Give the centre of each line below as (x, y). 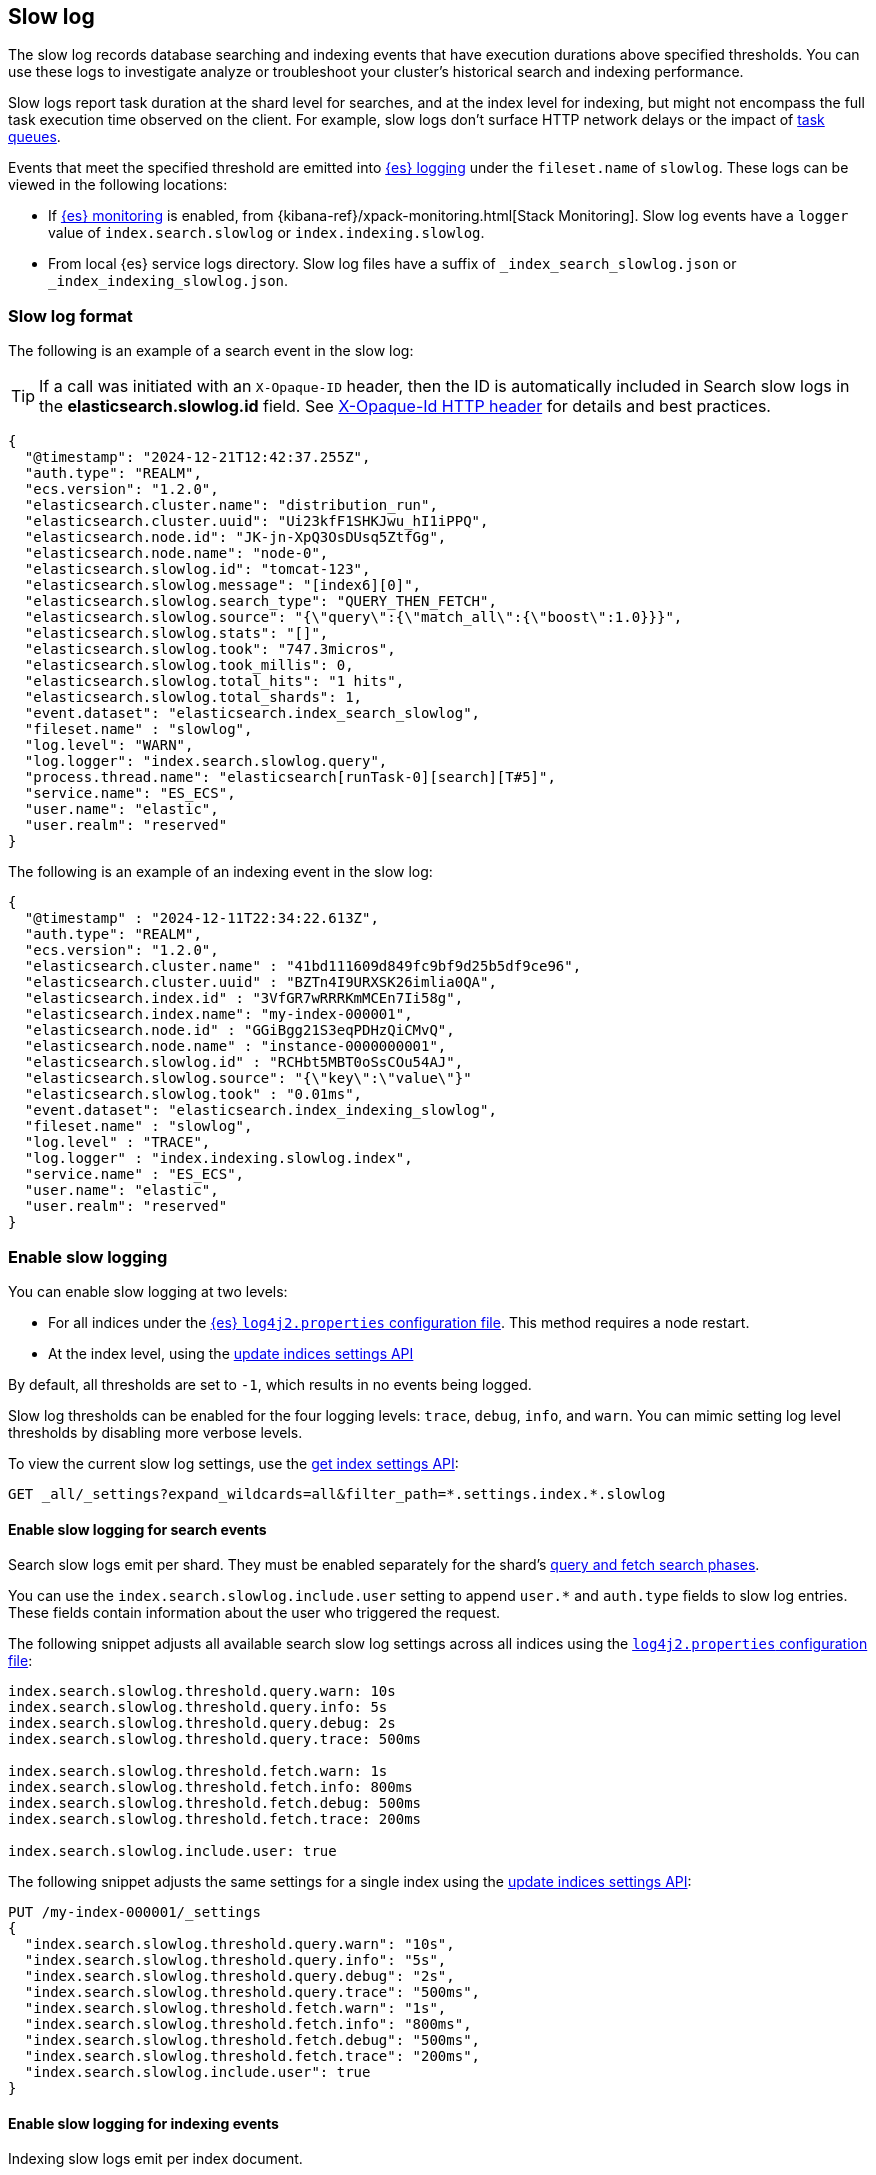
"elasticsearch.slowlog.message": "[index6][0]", (223, 585)
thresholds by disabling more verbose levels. (155, 1432)
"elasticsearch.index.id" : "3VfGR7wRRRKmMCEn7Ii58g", (244, 998)
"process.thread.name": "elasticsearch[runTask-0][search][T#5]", (290, 777)
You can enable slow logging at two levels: (148, 1291)
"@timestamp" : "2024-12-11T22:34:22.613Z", (201, 918)
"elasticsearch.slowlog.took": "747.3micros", (210, 649)
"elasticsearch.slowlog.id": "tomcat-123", (197, 569)
